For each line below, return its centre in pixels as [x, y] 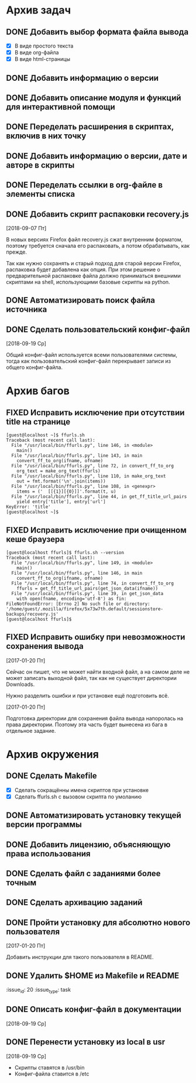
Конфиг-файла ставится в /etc [52, 1074]
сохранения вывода [45, 646]
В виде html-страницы [42, 59]
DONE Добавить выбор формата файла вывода [97, 32]
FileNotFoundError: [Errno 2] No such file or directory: [78, 604]
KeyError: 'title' [28, 507]
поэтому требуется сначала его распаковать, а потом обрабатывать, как [98, 245]
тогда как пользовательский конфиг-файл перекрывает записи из [89, 361]
